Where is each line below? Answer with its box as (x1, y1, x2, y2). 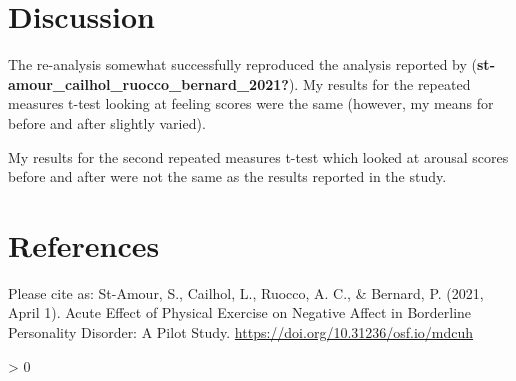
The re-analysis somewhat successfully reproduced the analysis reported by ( (8, 54, 478, 75)
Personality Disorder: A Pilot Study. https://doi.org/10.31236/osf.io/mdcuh (8, 322, 474, 342)
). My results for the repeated (288, 73, 471, 94)
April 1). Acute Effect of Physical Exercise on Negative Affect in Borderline (8, 302, 472, 323)
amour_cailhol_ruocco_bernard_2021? (8, 73, 289, 94)
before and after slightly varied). (8, 112, 206, 133)
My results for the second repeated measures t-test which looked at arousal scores (8, 146, 509, 167)
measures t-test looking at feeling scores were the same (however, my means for (8, 93, 494, 114)
